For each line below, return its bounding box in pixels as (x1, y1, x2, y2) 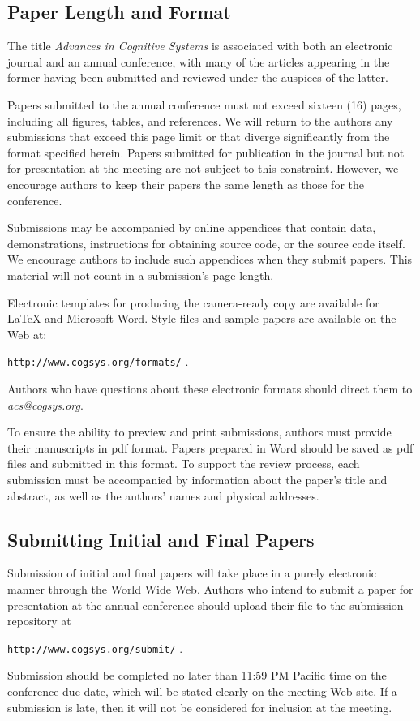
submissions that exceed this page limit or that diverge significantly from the (7, 128, 390, 145)
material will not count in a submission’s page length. (7, 266, 274, 283)
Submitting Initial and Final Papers (7, 526, 315, 551)
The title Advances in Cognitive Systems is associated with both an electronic (7, 37, 393, 54)
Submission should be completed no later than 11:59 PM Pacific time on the (7, 667, 387, 684)
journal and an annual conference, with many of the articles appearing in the (7, 53, 390, 70)
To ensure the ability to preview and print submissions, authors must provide (7, 423, 392, 440)
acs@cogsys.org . (7, 396, 84, 413)
